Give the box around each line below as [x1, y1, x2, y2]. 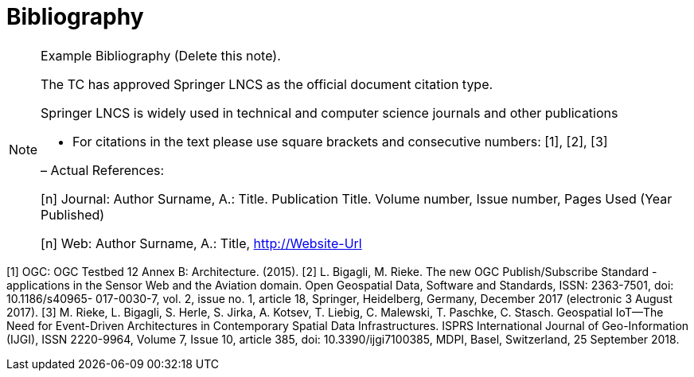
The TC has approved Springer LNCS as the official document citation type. [41, 76, 493, 92]
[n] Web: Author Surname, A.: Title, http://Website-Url [41, 235, 362, 251]
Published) [41, 206, 105, 223]
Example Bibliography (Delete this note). [41, 47, 281, 64]
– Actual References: [41, 161, 165, 178]
